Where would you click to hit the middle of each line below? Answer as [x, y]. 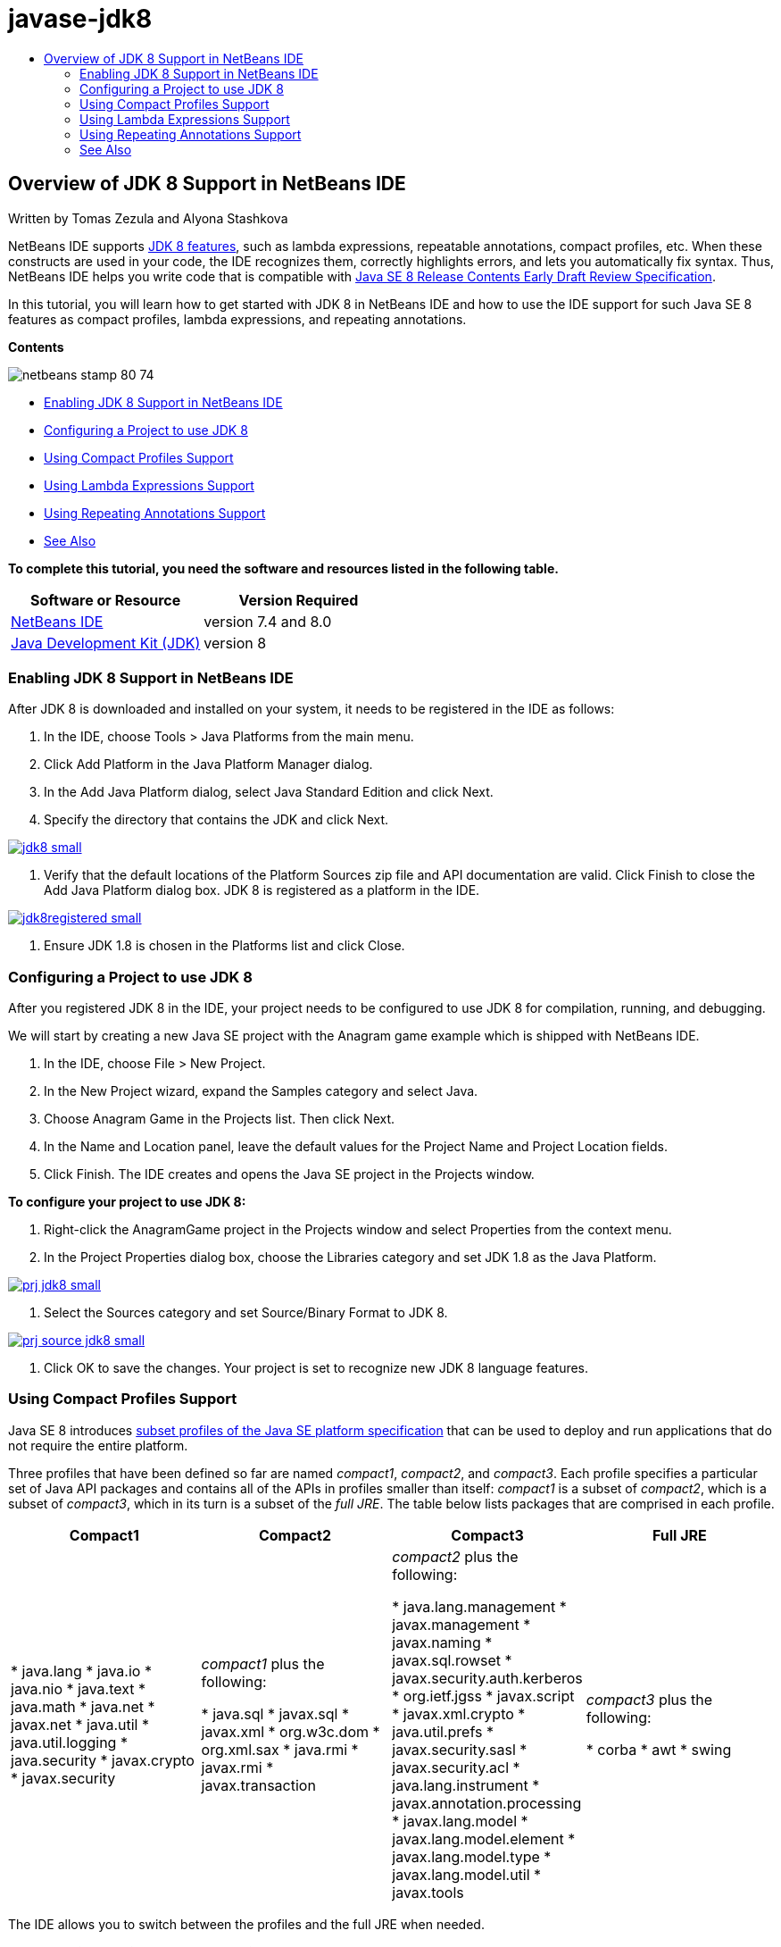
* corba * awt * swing [659, 1749]
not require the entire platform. [98, 1445]
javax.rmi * [237, 1767]
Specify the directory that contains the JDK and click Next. [216, 820]
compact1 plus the [263, 1663]
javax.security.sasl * [460, 1749]
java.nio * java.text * [79, 1688]
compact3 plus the [649, 1699]
